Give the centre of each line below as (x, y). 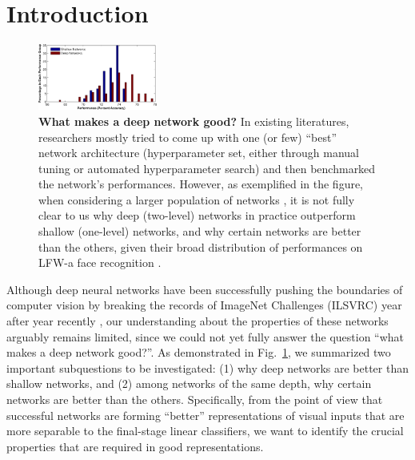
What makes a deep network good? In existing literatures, (194, 121)
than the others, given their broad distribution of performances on (201, 246)
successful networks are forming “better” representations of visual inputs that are (206, 415)
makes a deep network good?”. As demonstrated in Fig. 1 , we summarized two (199, 352)
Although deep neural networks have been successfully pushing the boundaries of (205, 289)
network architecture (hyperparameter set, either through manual (199, 153)
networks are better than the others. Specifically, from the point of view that (195, 399)
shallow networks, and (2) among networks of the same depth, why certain (189, 383)
